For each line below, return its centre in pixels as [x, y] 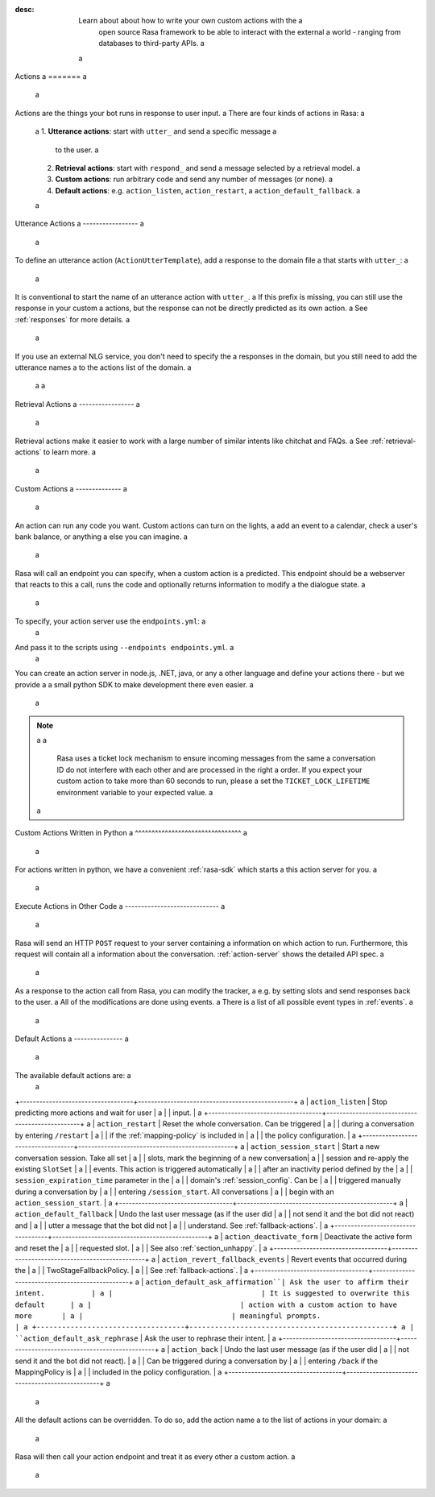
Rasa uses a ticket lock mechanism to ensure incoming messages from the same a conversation [216, 758]
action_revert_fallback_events [223, 1260]
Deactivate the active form [368, 1237]
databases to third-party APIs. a [151, 44]
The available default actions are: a [73, 1075]
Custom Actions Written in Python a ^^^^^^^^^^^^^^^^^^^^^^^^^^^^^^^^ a [131, 833]
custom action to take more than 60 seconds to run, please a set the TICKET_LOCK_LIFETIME [213, 781]
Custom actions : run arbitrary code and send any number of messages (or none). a [194, 179]
